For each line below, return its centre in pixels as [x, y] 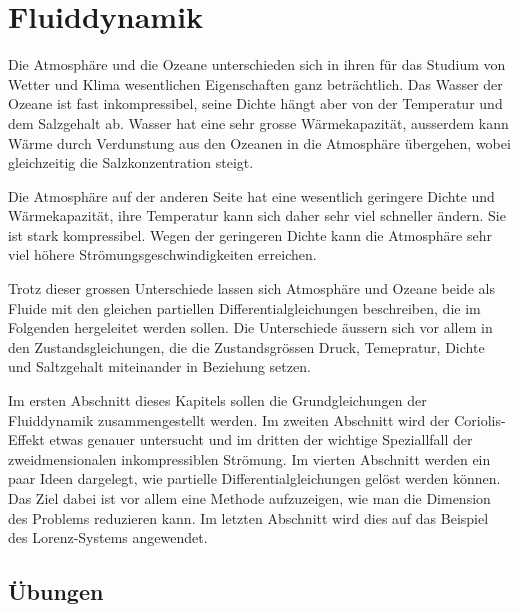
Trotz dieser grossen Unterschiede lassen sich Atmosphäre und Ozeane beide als [251, 288]
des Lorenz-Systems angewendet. [108, 537]
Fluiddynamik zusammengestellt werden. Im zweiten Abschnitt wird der [229, 419]
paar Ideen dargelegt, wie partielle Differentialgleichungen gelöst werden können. [254, 478]
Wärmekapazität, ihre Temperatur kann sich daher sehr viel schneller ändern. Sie [257, 215]
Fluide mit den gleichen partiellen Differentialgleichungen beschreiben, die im [244, 307]
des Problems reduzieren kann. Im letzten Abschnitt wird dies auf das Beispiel [248, 517]
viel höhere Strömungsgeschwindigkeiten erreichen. [162, 254]
